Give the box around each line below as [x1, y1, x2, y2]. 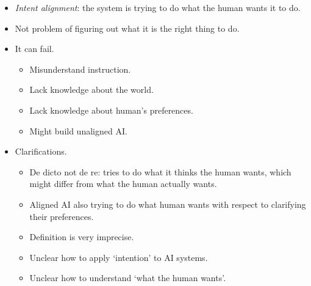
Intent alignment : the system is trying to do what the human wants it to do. [15, 1, 301, 13]
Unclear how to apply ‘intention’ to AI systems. [29, 251, 208, 263]
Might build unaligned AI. [29, 124, 127, 137]
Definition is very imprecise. [29, 230, 134, 243]
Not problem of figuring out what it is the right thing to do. [15, 21, 240, 34]
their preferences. [29, 210, 94, 222]
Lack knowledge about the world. [29, 83, 154, 96]
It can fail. [15, 42, 54, 55]
